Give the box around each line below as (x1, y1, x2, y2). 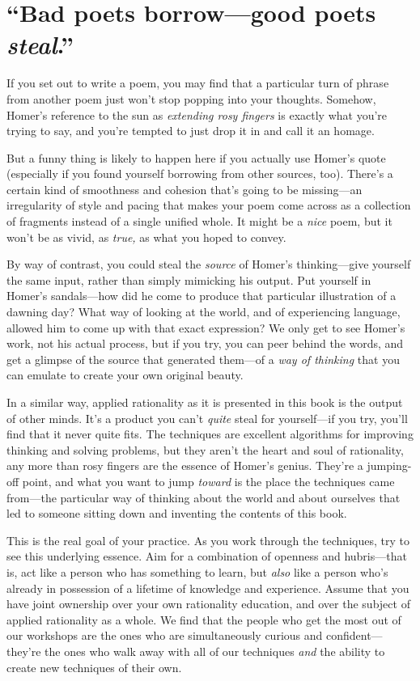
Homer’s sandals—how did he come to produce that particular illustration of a (6, 287, 397, 304)
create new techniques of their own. (6, 658, 182, 675)
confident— (325, 627, 383, 644)
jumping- (367, 457, 412, 474)
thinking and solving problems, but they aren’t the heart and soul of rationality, (6, 441, 404, 458)
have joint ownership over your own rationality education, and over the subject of (6, 595, 410, 612)
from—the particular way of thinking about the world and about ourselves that (6, 489, 401, 505)
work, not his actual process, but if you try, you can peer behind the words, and (6, 335, 404, 352)
